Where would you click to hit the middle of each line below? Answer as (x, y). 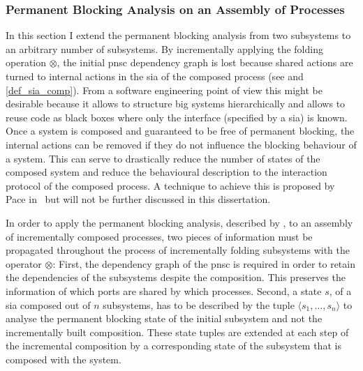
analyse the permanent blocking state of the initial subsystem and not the (164, 318)
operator (24, 263)
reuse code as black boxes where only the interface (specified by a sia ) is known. (177, 117)
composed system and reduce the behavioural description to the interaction (166, 172)
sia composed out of (48, 304)
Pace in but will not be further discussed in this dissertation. (138, 199)
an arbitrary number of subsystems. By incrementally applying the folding (164, 48)
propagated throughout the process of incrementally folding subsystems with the (178, 250)
